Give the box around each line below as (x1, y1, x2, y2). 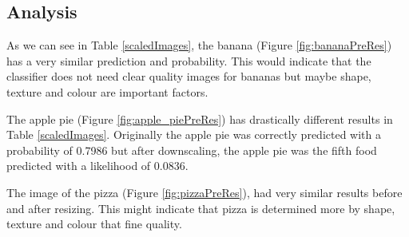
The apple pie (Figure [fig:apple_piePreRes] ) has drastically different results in (6, 110, 393, 127)
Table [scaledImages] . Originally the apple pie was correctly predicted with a (6, 126, 381, 143)
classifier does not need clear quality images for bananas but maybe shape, (6, 68, 371, 85)
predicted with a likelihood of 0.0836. (6, 157, 189, 174)
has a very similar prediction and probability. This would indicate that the (6, 52, 371, 69)
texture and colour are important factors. (6, 83, 208, 100)
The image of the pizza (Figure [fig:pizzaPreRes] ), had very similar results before (6, 184, 403, 200)
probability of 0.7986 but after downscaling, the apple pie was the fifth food (6, 141, 377, 158)
